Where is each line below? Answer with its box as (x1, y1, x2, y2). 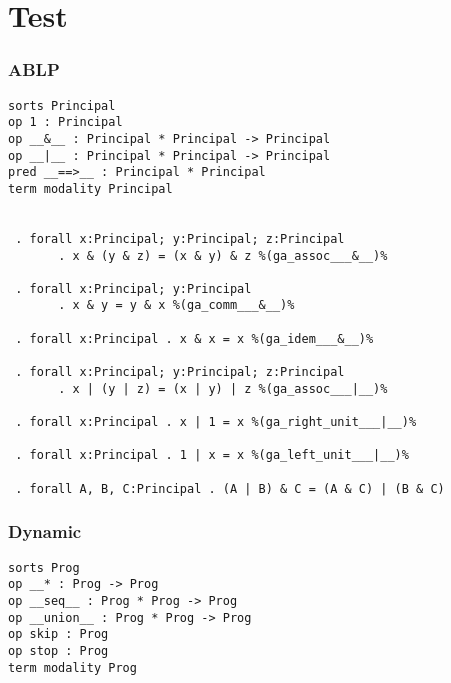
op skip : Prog (8, 627, 109, 642)
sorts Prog (8, 560, 80, 575)
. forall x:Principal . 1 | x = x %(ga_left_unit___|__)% (15, 448, 409, 463)
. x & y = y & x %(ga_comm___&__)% (58, 298, 295, 313)
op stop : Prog (8, 643, 109, 658)
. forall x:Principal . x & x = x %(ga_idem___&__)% (15, 331, 374, 346)
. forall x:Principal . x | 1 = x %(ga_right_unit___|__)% (15, 415, 417, 430)
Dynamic (8, 519, 82, 544)
